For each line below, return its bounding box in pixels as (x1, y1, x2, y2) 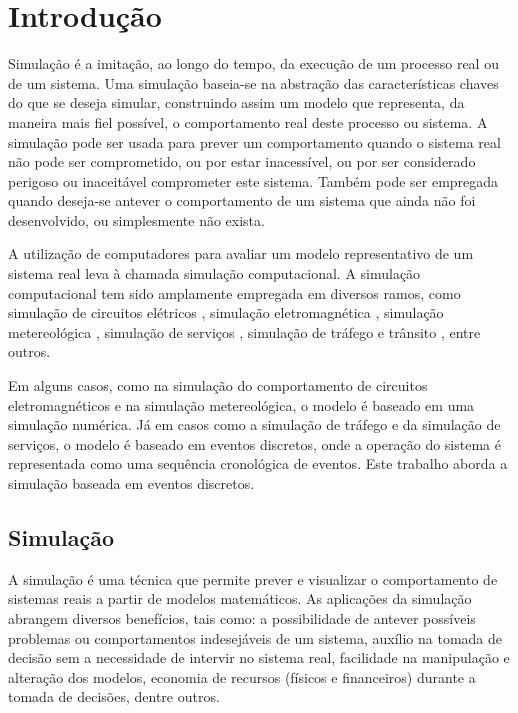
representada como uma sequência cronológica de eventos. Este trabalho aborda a (8, 453, 508, 474)
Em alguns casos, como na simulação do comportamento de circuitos (8, 375, 428, 396)
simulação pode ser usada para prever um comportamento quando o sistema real (8, 131, 501, 152)
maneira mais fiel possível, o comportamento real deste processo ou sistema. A (8, 111, 488, 132)
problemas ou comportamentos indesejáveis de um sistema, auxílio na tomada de (8, 627, 503, 648)
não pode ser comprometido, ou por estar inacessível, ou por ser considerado (8, 151, 476, 172)
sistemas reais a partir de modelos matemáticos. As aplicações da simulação (8, 588, 472, 609)
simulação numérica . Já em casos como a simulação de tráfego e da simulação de (8, 414, 501, 435)
